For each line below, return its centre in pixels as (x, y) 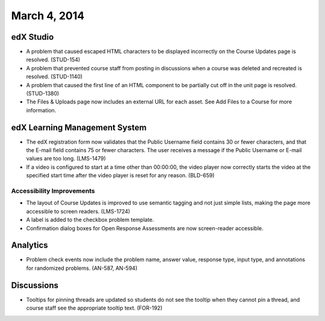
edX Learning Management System (79, 127)
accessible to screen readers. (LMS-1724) (78, 211)
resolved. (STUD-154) (53, 60)
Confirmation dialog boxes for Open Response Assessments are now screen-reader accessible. (145, 228)
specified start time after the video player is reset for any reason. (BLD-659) (120, 176)
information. (41, 110)
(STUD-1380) (43, 94)
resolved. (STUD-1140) (54, 77)
